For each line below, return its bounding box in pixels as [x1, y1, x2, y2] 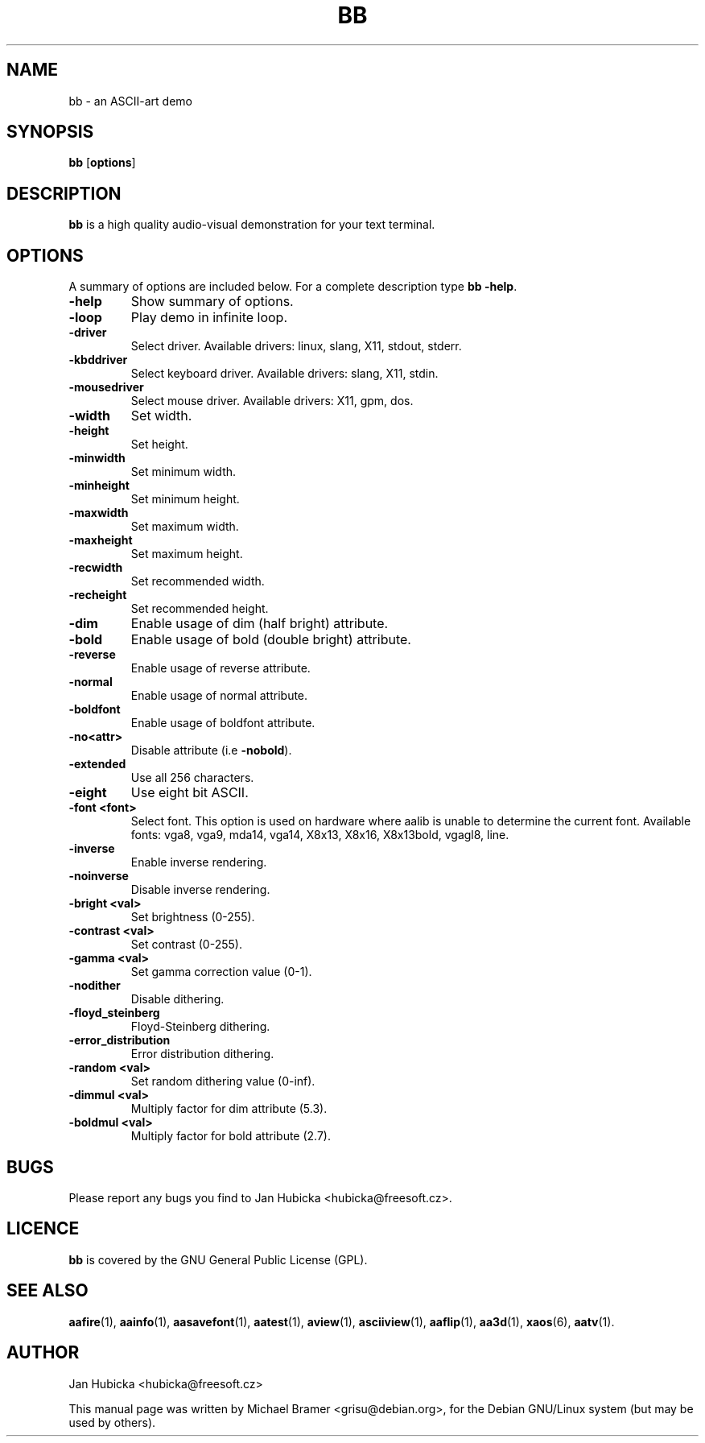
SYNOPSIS [6, 122, 94, 143]
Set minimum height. [130, 492, 240, 506]
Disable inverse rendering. [130, 883, 270, 897]
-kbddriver [68, 353, 128, 367]
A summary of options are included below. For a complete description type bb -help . [68, 279, 517, 294]
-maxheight [68, 533, 133, 548]
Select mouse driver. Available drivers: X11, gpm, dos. [130, 394, 414, 408]
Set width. [130, 407, 192, 424]
